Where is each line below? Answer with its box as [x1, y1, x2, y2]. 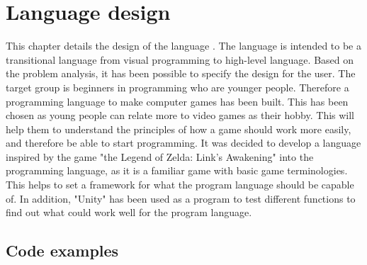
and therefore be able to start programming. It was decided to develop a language [6, 135, 361, 150]
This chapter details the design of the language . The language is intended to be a [6, 38, 361, 53]
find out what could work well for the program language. [6, 205, 252, 220]
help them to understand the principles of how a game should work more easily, [6, 121, 351, 136]
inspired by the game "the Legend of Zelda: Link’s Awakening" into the [6, 149, 314, 164]
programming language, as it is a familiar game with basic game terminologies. [6, 163, 348, 178]
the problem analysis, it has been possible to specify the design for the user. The [6, 66, 356, 81]
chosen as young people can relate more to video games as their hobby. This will [6, 108, 355, 123]
